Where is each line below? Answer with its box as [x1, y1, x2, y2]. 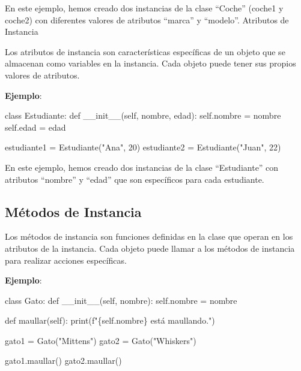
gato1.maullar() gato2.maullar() [5, 354, 122, 367]
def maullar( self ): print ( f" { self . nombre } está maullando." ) [5, 314, 215, 327]
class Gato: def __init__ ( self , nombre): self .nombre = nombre [5, 294, 237, 306]
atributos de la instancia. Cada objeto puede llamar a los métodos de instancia [5, 242, 295, 254]
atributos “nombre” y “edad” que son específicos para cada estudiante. [5, 173, 264, 185]
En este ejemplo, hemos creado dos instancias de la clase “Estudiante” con [5, 161, 279, 173]
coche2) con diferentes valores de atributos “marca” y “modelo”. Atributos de [5, 13, 289, 26]
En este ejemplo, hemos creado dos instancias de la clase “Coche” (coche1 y [5, 2, 284, 14]
